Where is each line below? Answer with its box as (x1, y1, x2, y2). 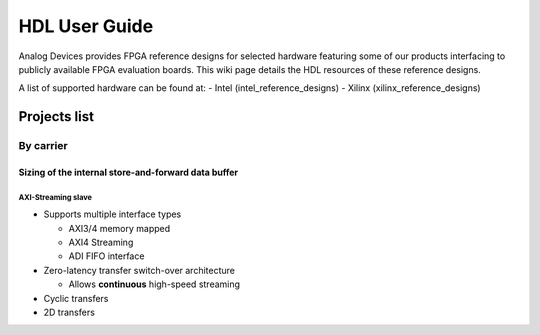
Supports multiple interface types (43, 208, 182, 220)
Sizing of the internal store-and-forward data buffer (18, 166, 239, 178)
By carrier (18, 139, 69, 153)
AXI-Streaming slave (18, 192, 92, 202)
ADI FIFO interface (68, 250, 145, 262)
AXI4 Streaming (68, 236, 134, 249)
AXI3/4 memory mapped (68, 222, 171, 234)
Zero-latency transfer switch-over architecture (43, 264, 235, 276)
